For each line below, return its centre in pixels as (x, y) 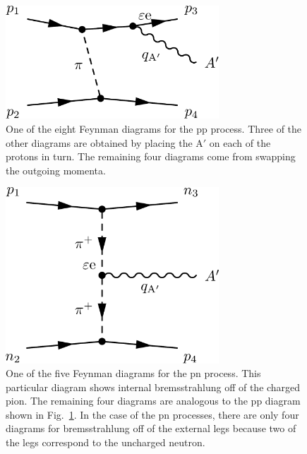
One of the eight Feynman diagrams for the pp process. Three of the (154, 128)
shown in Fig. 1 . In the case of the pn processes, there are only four (152, 414)
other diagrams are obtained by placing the (99, 142)
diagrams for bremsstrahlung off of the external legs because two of (151, 428)
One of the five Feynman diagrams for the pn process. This (133, 373)
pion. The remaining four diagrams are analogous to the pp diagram (153, 401)
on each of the (240, 142)
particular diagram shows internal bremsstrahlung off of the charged (153, 387)
